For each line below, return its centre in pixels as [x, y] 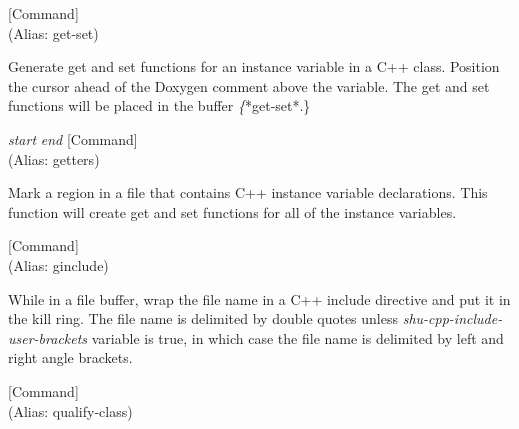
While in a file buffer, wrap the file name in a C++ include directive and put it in [259, 298]
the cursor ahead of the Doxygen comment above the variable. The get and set [249, 85]
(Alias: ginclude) [58, 264]
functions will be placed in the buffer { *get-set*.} [159, 105]
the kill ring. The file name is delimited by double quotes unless [203, 318]
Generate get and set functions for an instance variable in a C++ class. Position [254, 66]
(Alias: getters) [54, 158]
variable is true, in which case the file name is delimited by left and [297, 337]
